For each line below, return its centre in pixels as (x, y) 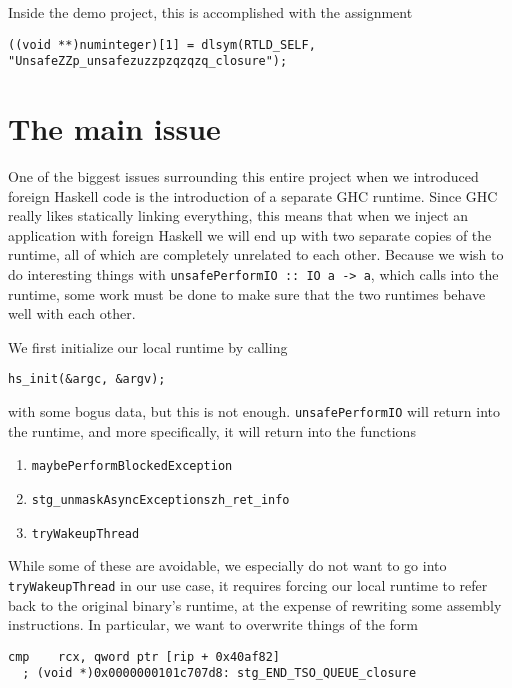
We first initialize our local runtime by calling (148, 346)
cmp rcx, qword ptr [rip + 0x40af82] (144, 656)
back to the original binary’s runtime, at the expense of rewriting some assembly (255, 604)
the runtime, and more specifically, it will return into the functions (212, 430)
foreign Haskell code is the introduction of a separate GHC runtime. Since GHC (253, 195)
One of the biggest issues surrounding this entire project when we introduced (243, 176)
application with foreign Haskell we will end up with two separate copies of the (250, 234)
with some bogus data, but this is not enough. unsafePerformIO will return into (254, 411)
